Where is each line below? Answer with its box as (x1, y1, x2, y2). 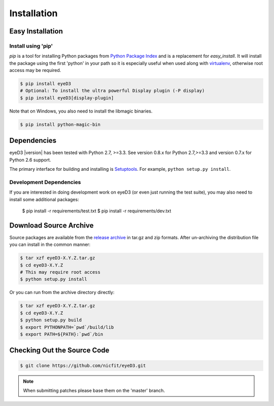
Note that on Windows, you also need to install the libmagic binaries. (9, 108, 153, 114)
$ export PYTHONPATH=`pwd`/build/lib (20, 324, 114, 330)
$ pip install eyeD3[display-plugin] (20, 95, 114, 101)
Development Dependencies (9, 178, 81, 186)
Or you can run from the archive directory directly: (9, 289, 115, 296)
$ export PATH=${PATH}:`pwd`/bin (20, 331, 104, 337)
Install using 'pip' (9, 42, 53, 49)
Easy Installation (9, 27, 63, 35)
